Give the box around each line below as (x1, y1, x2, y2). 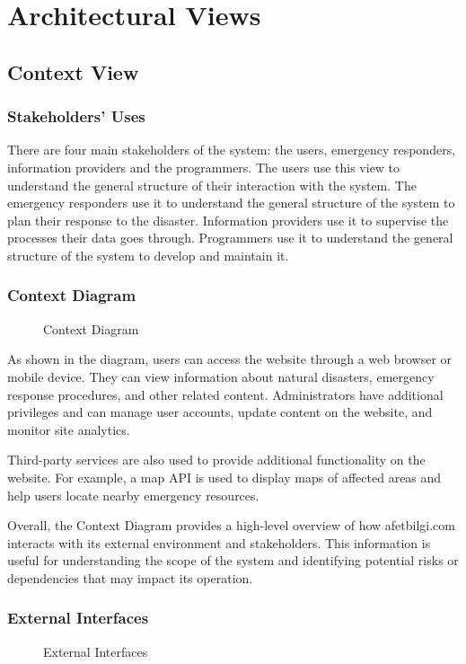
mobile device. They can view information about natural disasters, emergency (7, 367, 435, 385)
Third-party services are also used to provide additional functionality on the (7, 450, 426, 469)
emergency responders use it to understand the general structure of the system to (7, 193, 455, 212)
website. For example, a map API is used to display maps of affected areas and (7, 467, 442, 486)
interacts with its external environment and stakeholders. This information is (7, 533, 431, 552)
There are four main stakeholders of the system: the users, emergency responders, (7, 140, 456, 159)
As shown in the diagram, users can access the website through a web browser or (7, 350, 453, 368)
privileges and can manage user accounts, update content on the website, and (7, 403, 433, 421)
